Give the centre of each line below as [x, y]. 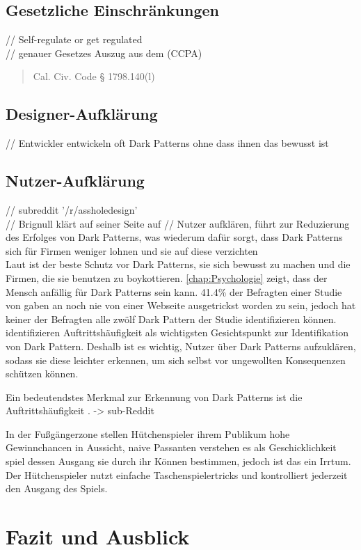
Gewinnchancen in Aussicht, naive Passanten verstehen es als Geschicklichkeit [171, 447]
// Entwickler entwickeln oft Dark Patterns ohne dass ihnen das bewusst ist [167, 143]
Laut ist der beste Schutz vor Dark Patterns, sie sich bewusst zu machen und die [178, 264]
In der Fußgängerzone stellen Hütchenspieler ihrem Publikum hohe [148, 433]
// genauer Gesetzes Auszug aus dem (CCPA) [104, 53]
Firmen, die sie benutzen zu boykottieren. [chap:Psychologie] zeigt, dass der [167, 277]
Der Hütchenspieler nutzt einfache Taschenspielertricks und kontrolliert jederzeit [177, 474]
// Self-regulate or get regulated [74, 39]
